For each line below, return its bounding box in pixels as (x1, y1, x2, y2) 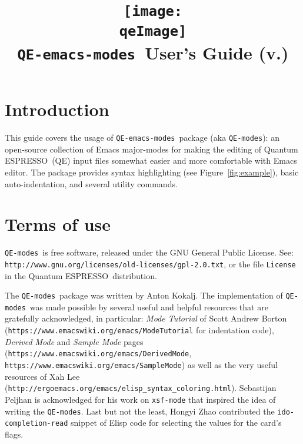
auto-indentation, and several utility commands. (5, 177, 178, 190)
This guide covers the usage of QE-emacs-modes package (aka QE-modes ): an (5, 131, 279, 144)
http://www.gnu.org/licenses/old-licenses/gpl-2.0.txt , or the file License (5, 257, 296, 270)
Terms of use (5, 212, 111, 236)
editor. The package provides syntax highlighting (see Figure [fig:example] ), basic (5, 165, 299, 178)
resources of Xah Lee (5, 370, 80, 382)
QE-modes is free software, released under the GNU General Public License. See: (5, 246, 294, 259)
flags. (5, 428, 24, 440)
